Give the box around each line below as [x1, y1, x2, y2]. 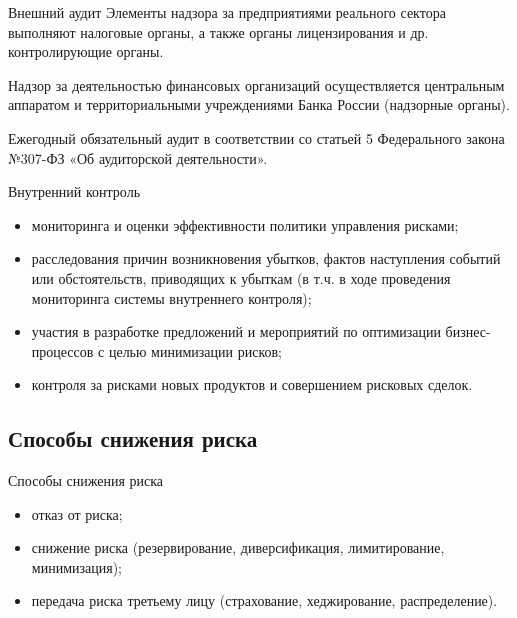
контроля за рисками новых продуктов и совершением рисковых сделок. [31, 374, 473, 395]
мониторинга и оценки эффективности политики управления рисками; [31, 214, 459, 235]
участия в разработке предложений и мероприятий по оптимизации [31, 321, 441, 342]
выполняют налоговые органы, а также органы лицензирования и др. [8, 21, 429, 42]
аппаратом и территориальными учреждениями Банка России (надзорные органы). [8, 94, 510, 115]
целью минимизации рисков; [108, 340, 282, 361]
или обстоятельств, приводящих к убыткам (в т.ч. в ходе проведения [31, 267, 451, 288]
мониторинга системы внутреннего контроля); [31, 287, 312, 308]
